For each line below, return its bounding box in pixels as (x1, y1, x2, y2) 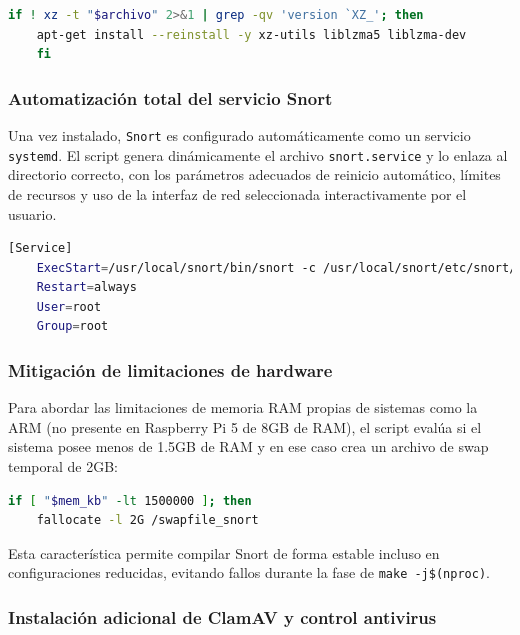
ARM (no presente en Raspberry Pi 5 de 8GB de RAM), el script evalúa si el (8, 416, 482, 437)
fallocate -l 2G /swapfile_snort (36, 513, 259, 528)
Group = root (36, 319, 109, 334)
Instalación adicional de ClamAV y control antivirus (8, 605, 437, 630)
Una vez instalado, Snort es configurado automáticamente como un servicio (8, 125, 471, 145)
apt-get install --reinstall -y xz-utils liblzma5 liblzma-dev (36, 27, 467, 42)
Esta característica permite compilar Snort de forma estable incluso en (8, 542, 440, 563)
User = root (36, 299, 102, 314)
